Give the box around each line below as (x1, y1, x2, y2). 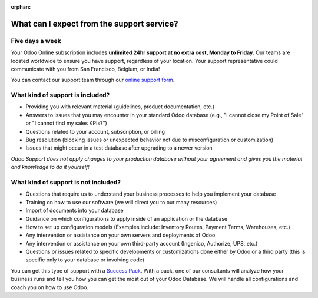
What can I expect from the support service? (11, 18, 179, 29)
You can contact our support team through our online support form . (11, 77, 175, 84)
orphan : (11, 4, 31, 10)
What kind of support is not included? (11, 178, 121, 186)
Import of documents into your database (25, 207, 124, 214)
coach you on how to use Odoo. (11, 283, 88, 291)
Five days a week (11, 37, 61, 45)
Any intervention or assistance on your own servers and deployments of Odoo (25, 231, 216, 239)
